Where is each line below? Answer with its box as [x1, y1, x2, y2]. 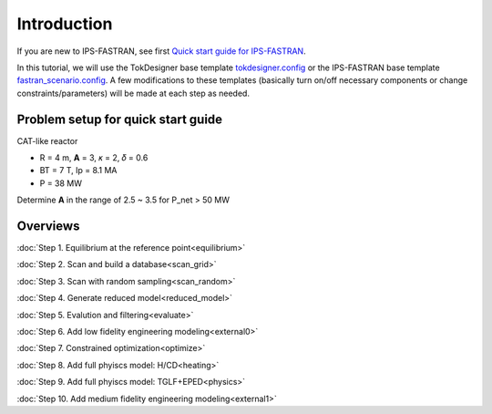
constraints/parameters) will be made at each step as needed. [16, 88, 251, 98]
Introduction [16, 14, 113, 34]
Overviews [16, 219, 80, 233]
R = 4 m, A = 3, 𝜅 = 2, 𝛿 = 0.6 [39, 152, 149, 163]
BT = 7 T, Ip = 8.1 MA [39, 165, 118, 176]
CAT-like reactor [16, 135, 78, 146]
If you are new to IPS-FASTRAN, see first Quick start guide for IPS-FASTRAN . [16, 46, 306, 57]
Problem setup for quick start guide [16, 111, 223, 127]
